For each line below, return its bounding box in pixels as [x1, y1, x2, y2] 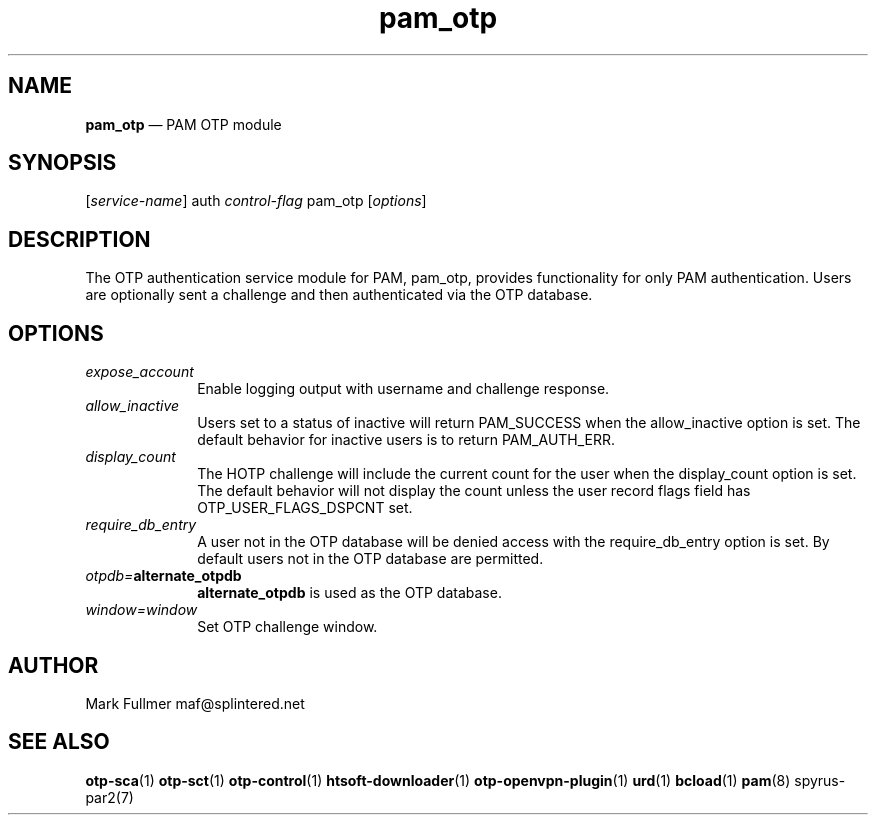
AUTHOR [8, 652, 99, 678]
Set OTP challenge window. [197, 618, 378, 636]
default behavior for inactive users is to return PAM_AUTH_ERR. [197, 431, 616, 449]
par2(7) [85, 788, 134, 806]
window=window [85, 601, 198, 619]
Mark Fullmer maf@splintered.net [85, 694, 305, 712]
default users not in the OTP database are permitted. [197, 550, 544, 568]
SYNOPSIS [8, 150, 117, 176]
